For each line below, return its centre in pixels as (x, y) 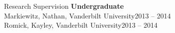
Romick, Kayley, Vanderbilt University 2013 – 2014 (81, 25)
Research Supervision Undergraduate (64, 6)
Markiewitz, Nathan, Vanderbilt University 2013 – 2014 (87, 15)
